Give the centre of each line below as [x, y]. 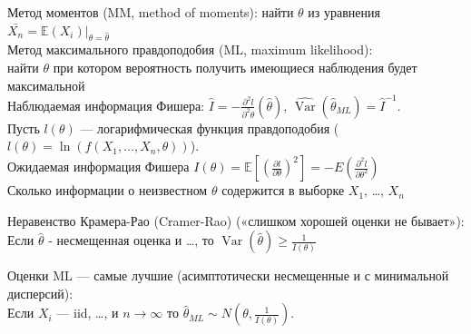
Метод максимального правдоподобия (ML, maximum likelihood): [190, 49]
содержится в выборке [283, 190]
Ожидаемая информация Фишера [98, 167]
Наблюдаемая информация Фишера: [106, 105]
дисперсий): [40, 293]
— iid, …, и [88, 313]
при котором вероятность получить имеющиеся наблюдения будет [235, 67]
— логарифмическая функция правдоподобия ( [210, 128]
